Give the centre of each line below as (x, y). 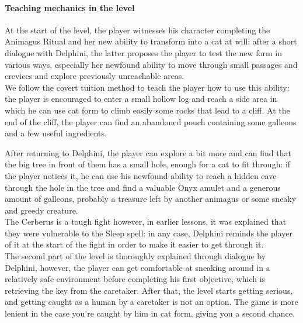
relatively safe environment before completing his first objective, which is (135, 279)
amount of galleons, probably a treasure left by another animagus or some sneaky (151, 199)
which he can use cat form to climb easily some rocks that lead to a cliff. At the (147, 110)
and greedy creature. (41, 210)
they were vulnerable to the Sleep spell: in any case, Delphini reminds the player (149, 233)
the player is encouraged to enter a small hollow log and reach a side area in (141, 99)
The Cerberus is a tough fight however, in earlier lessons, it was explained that (146, 221)
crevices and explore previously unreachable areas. (95, 76)
